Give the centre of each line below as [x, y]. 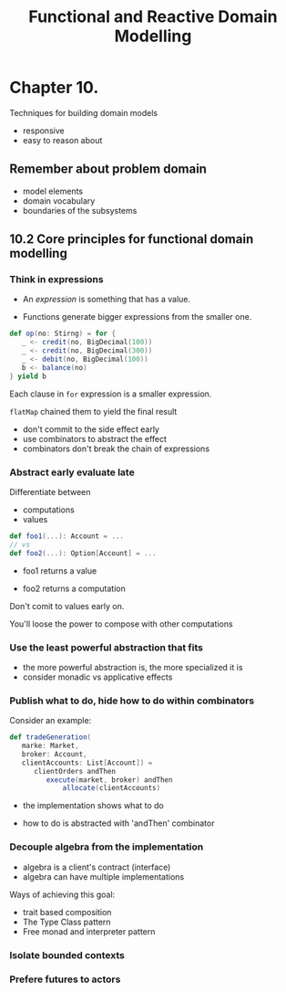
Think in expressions [56, 280]
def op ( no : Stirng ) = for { [63, 334]
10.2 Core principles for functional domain [132, 239]
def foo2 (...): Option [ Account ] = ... [83, 553]
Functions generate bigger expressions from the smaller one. [137, 317]
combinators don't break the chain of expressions [116, 449]
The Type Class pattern [66, 922]
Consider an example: [51, 721]
